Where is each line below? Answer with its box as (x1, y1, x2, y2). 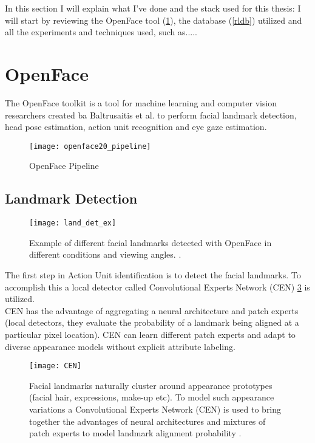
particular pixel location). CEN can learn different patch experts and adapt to (5, 328, 296, 340)
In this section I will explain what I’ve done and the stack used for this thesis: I (5, 2, 301, 14)
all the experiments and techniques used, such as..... (5, 26, 197, 38)
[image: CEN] (29, 362, 81, 371)
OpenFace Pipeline (29, 159, 99, 172)
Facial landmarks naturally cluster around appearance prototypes (29, 379, 273, 391)
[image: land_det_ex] (29, 219, 117, 228)
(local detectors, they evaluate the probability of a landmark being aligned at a (5, 316, 299, 329)
